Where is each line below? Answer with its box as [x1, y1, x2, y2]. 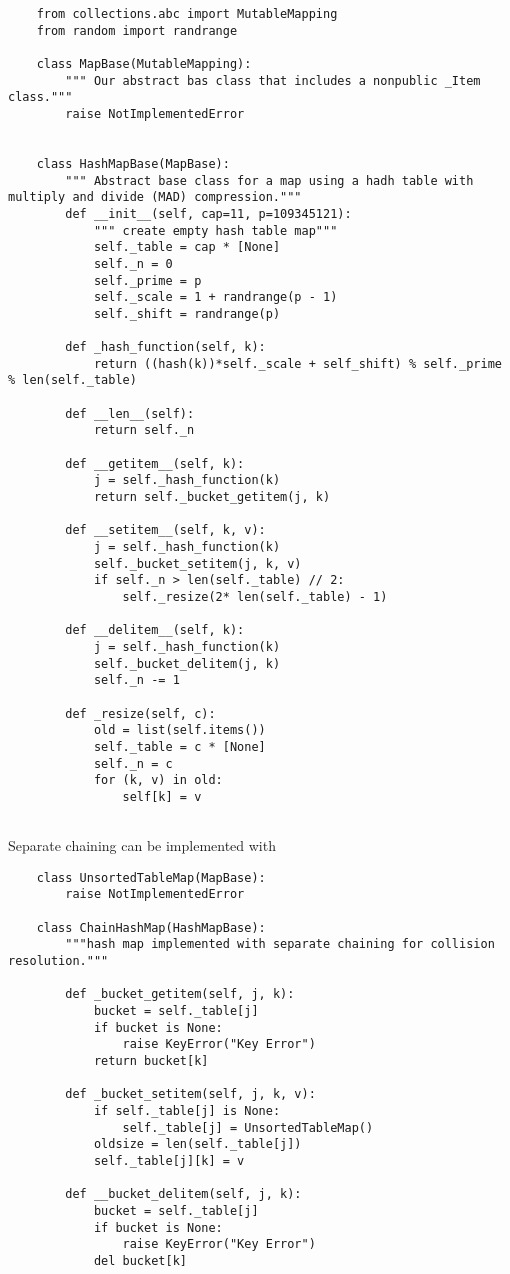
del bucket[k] [93, 1253, 187, 1268]
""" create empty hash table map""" [93, 223, 338, 238]
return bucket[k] [93, 1053, 209, 1068]
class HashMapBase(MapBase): [36, 156, 230, 171]
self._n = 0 [93, 256, 173, 271]
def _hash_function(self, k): [65, 340, 266, 355]
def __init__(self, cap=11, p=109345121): [65, 206, 352, 221]
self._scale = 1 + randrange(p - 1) [93, 290, 338, 305]
